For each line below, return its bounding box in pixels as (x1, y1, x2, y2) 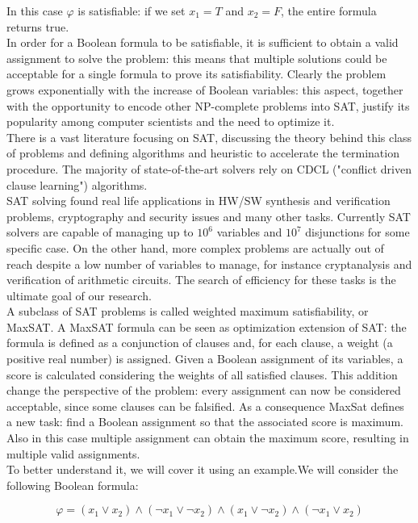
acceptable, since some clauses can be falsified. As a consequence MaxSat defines (6, 397, 404, 414)
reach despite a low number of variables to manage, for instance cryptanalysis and (6, 255, 412, 272)
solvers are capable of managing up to (6, 224, 194, 241)
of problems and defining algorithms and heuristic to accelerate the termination (6, 144, 399, 161)
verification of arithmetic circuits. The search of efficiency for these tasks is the (6, 271, 396, 288)
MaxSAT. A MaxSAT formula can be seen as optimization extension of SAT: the (6, 318, 407, 335)
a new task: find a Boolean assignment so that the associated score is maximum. (6, 413, 403, 430)
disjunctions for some (305, 224, 410, 241)
